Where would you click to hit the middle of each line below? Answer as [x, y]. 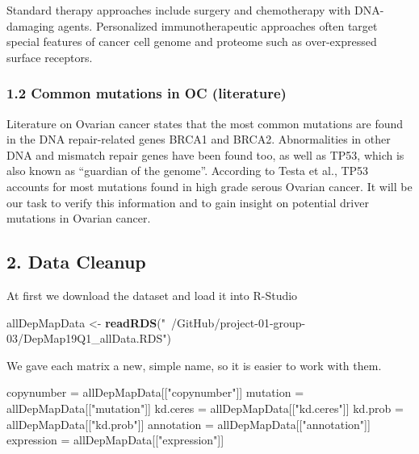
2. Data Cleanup [76, 262]
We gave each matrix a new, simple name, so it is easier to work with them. [194, 365]
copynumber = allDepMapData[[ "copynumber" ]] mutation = [155, 392]
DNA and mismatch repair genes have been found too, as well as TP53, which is [205, 154]
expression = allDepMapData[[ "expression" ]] [115, 440]
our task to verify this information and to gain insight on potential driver [188, 202]
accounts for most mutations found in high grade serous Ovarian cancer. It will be [209, 186]
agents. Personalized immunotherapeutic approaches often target [218, 25]
